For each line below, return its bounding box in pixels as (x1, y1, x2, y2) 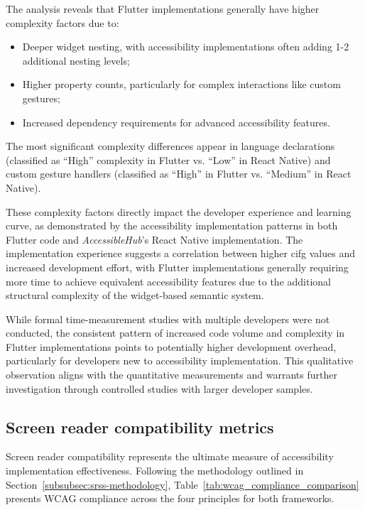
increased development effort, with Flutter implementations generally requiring (6, 259, 349, 274)
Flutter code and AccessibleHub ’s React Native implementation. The (6, 232, 303, 246)
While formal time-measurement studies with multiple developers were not (6, 311, 330, 326)
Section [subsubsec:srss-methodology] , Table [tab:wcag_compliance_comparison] (6, 477, 359, 492)
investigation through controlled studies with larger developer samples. (6, 381, 313, 396)
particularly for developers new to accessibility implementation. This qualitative (6, 353, 354, 368)
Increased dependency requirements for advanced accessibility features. (22, 114, 330, 129)
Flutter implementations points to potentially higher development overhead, (6, 339, 337, 354)
